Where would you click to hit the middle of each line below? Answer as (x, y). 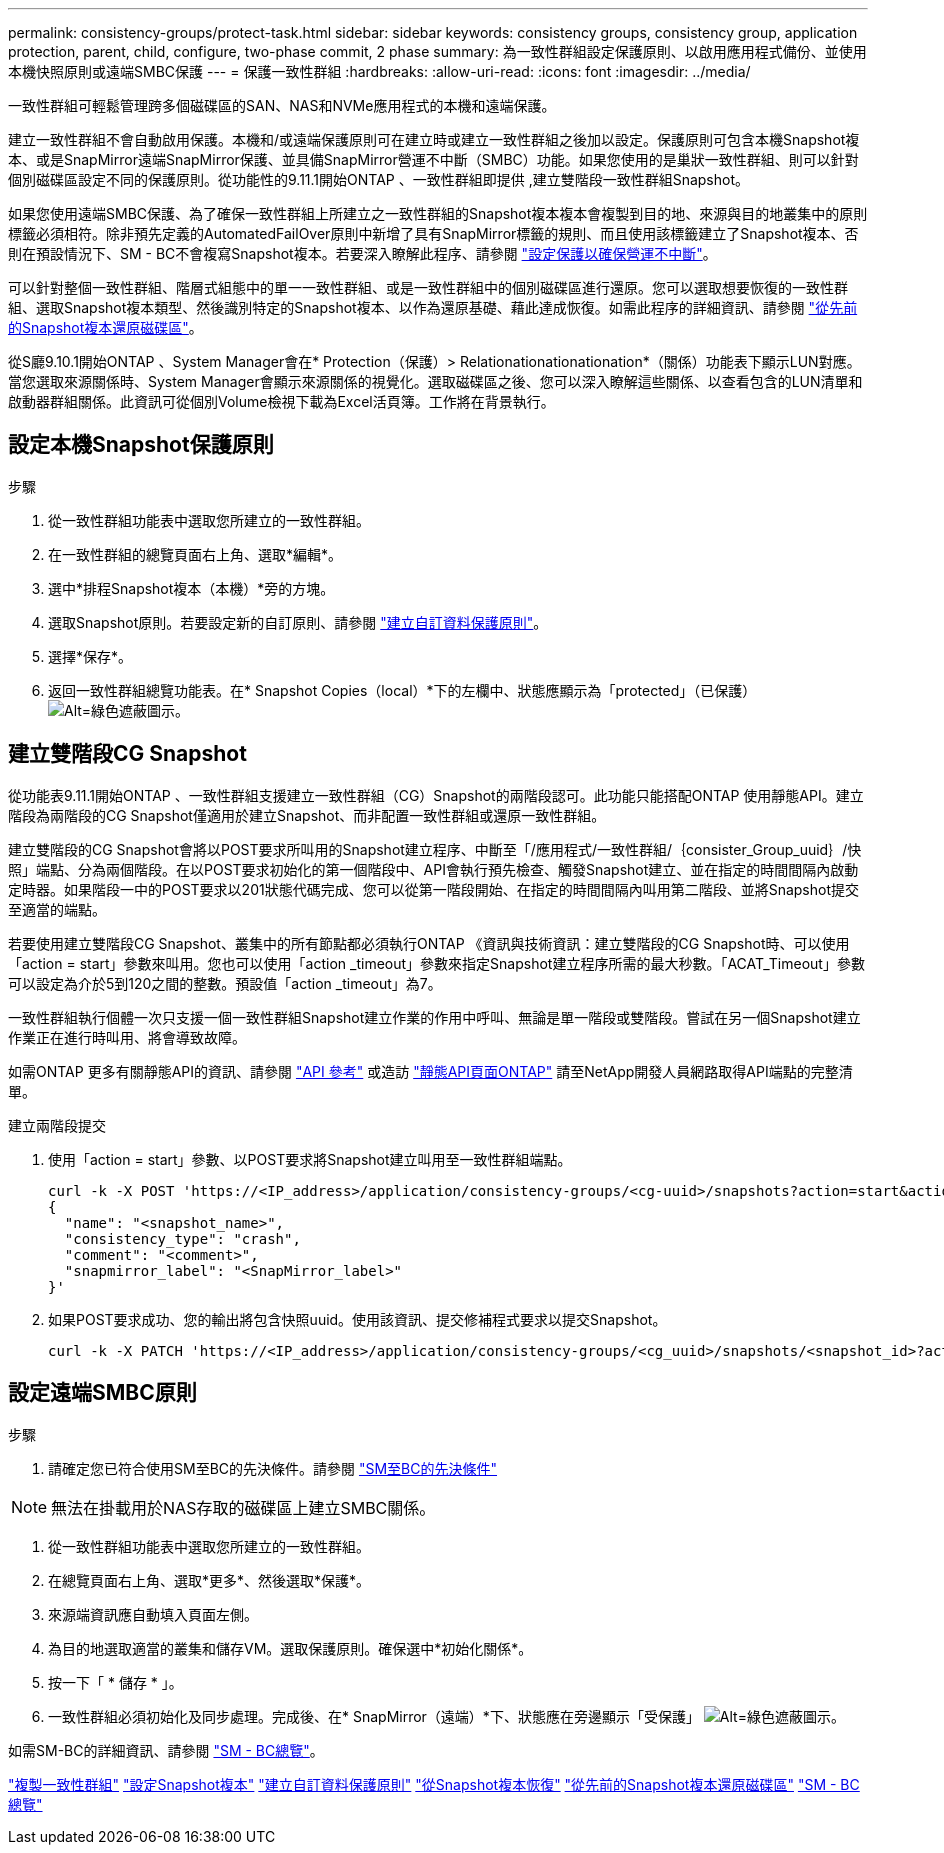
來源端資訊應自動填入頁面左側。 (153, 1614)
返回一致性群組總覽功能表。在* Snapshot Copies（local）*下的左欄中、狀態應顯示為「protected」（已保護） (402, 690)
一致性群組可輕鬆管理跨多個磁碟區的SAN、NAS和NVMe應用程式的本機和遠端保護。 (282, 105)
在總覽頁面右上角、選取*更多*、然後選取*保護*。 (209, 1580)
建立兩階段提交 (57, 1125)
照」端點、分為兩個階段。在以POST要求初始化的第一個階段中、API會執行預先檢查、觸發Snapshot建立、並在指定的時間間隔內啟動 (433, 869)
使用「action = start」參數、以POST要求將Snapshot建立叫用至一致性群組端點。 (310, 1159)
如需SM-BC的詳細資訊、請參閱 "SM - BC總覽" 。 (166, 1750)
